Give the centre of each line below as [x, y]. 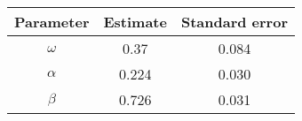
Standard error [234, 22]
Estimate [135, 22]
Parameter [52, 22]
